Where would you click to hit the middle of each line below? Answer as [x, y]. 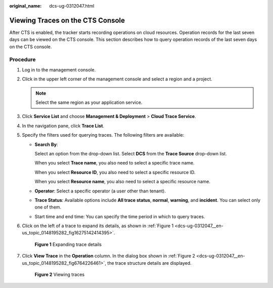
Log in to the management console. [59, 70]
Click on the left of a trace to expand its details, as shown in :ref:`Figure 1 [98, 226]
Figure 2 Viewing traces [60, 275]
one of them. [48, 207]
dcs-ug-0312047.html [72, 6]
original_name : [26, 6]
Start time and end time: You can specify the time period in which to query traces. [120, 216]
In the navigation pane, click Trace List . [63, 126]
